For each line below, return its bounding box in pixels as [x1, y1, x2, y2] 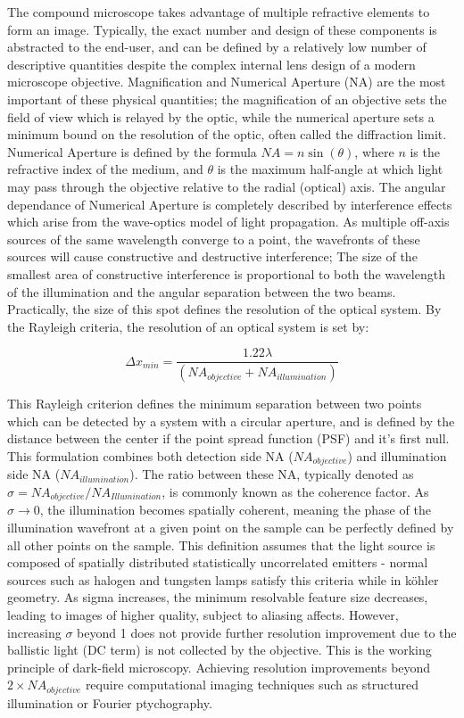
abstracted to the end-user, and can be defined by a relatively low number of [7, 37, 427, 56]
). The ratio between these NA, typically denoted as [129, 465, 414, 483]
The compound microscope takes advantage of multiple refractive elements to [7, 3, 430, 21]
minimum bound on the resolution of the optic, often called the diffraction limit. [7, 125, 447, 144]
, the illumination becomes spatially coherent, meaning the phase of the [39, 500, 431, 519]
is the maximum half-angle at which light [217, 160, 443, 178]
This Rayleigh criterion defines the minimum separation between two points [7, 394, 422, 413]
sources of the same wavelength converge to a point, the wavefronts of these [7, 229, 420, 248]
